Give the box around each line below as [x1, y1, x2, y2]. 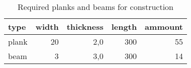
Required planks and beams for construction [18, 1, 173, 12]
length [111, 21, 137, 32]
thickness [66, 21, 104, 32]
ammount [145, 21, 183, 32]
